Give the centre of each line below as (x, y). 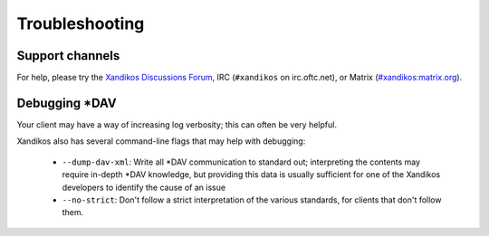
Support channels (68, 56)
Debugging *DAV (67, 103)
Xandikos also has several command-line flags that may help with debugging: (161, 141)
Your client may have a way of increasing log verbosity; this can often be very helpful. (177, 124)
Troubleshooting (81, 24)
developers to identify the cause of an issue (144, 187)
